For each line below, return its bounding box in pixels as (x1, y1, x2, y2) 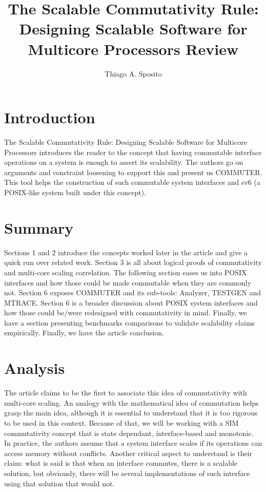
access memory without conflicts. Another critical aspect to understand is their (4, 447, 253, 458)
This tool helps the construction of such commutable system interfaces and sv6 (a (4, 177, 260, 187)
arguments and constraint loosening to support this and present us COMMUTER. (4, 166, 262, 177)
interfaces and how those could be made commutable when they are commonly (4, 277, 252, 288)
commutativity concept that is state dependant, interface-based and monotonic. (4, 427, 254, 438)
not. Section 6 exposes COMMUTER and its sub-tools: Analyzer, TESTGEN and (4, 287, 261, 298)
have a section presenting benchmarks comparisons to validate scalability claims (4, 317, 255, 328)
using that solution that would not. (4, 478, 115, 488)
